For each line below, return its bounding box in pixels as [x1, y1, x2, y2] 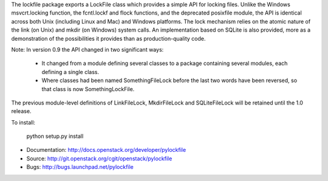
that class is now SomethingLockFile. [41, 85, 135, 92]
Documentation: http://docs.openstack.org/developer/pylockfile [26, 146, 186, 154]
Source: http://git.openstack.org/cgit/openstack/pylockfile [26, 155, 173, 162]
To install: [11, 118, 36, 126]
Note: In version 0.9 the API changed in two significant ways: [11, 46, 164, 53]
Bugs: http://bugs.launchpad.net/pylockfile [26, 163, 134, 171]
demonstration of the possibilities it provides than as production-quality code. [11, 35, 206, 42]
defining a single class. [41, 68, 100, 75]
